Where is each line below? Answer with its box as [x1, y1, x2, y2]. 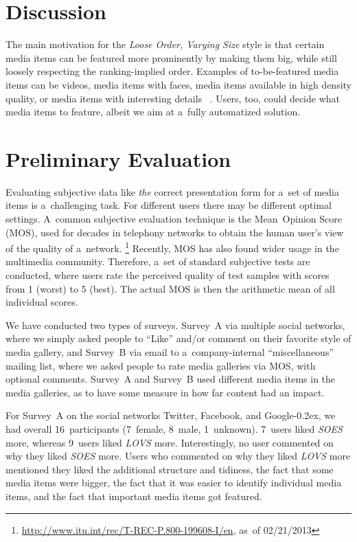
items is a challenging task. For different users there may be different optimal [5, 198, 332, 212]
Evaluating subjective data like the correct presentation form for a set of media [5, 184, 339, 199]
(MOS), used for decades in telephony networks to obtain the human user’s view [5, 225, 344, 239]
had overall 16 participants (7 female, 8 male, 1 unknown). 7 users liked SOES [5, 421, 343, 436]
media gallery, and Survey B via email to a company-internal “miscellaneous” [5, 345, 334, 359]
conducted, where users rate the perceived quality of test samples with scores [5, 268, 330, 282]
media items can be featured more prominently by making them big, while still [5, 50, 337, 65]
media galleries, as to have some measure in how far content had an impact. [5, 385, 325, 399]
